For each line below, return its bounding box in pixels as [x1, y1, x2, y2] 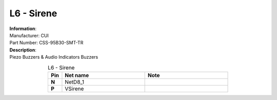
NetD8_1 [65, 78, 85, 85]
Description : [9, 46, 37, 53]
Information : [9, 26, 37, 32]
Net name [65, 71, 89, 79]
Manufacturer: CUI [9, 32, 49, 38]
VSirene [65, 85, 84, 92]
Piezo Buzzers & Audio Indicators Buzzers [9, 54, 98, 60]
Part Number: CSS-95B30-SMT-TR [9, 40, 84, 46]
